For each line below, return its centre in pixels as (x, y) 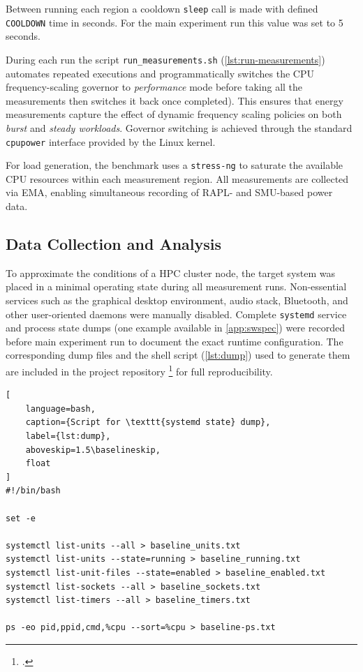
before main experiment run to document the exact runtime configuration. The (175, 341)
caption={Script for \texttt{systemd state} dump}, (148, 423)
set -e (21, 518)
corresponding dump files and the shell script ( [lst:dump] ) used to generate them (178, 355)
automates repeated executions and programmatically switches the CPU (160, 73)
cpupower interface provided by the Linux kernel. (111, 141)
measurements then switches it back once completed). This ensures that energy (175, 100)
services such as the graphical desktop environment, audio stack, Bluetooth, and (177, 300)
